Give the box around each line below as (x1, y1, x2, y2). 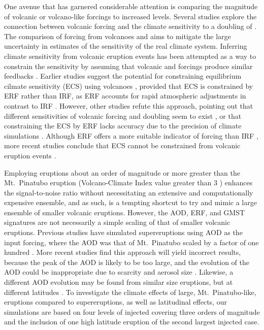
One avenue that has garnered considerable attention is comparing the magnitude (4, 1, 258, 11)
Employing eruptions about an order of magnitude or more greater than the (4, 167, 240, 178)
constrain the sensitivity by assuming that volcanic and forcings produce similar (4, 60, 253, 71)
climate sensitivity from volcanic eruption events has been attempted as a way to (4, 50, 256, 61)
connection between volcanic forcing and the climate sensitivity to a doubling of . (4, 21, 257, 31)
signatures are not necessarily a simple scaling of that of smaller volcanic (4, 217, 230, 227)
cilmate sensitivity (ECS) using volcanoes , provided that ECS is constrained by (4, 80, 253, 91)
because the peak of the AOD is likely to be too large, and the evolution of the (4, 256, 249, 267)
